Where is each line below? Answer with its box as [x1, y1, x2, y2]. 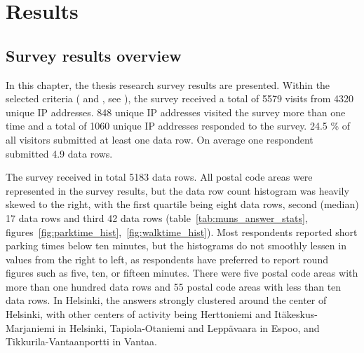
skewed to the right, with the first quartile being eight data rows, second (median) [6, 197, 359, 212]
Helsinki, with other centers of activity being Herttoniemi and [6, 307, 271, 321]
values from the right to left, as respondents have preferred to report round [6, 251, 328, 266]
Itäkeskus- [274, 307, 318, 321]
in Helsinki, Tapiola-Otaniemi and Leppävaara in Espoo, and [58, 320, 320, 335]
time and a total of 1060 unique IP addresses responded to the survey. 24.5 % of [6, 118, 351, 133]
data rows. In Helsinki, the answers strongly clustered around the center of [6, 293, 327, 307]
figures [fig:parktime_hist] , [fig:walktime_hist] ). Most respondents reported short [6, 224, 358, 239]
